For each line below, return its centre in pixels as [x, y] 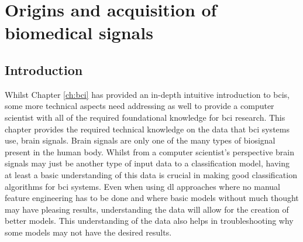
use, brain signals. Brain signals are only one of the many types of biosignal [140, 140]
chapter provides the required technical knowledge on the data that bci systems [147, 129]
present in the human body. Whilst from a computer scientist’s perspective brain [149, 151]
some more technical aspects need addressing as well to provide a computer [140, 106]
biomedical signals [79, 33]
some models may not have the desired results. [88, 232]
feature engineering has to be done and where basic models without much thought [152, 198]
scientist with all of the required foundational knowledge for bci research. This [145, 117]
